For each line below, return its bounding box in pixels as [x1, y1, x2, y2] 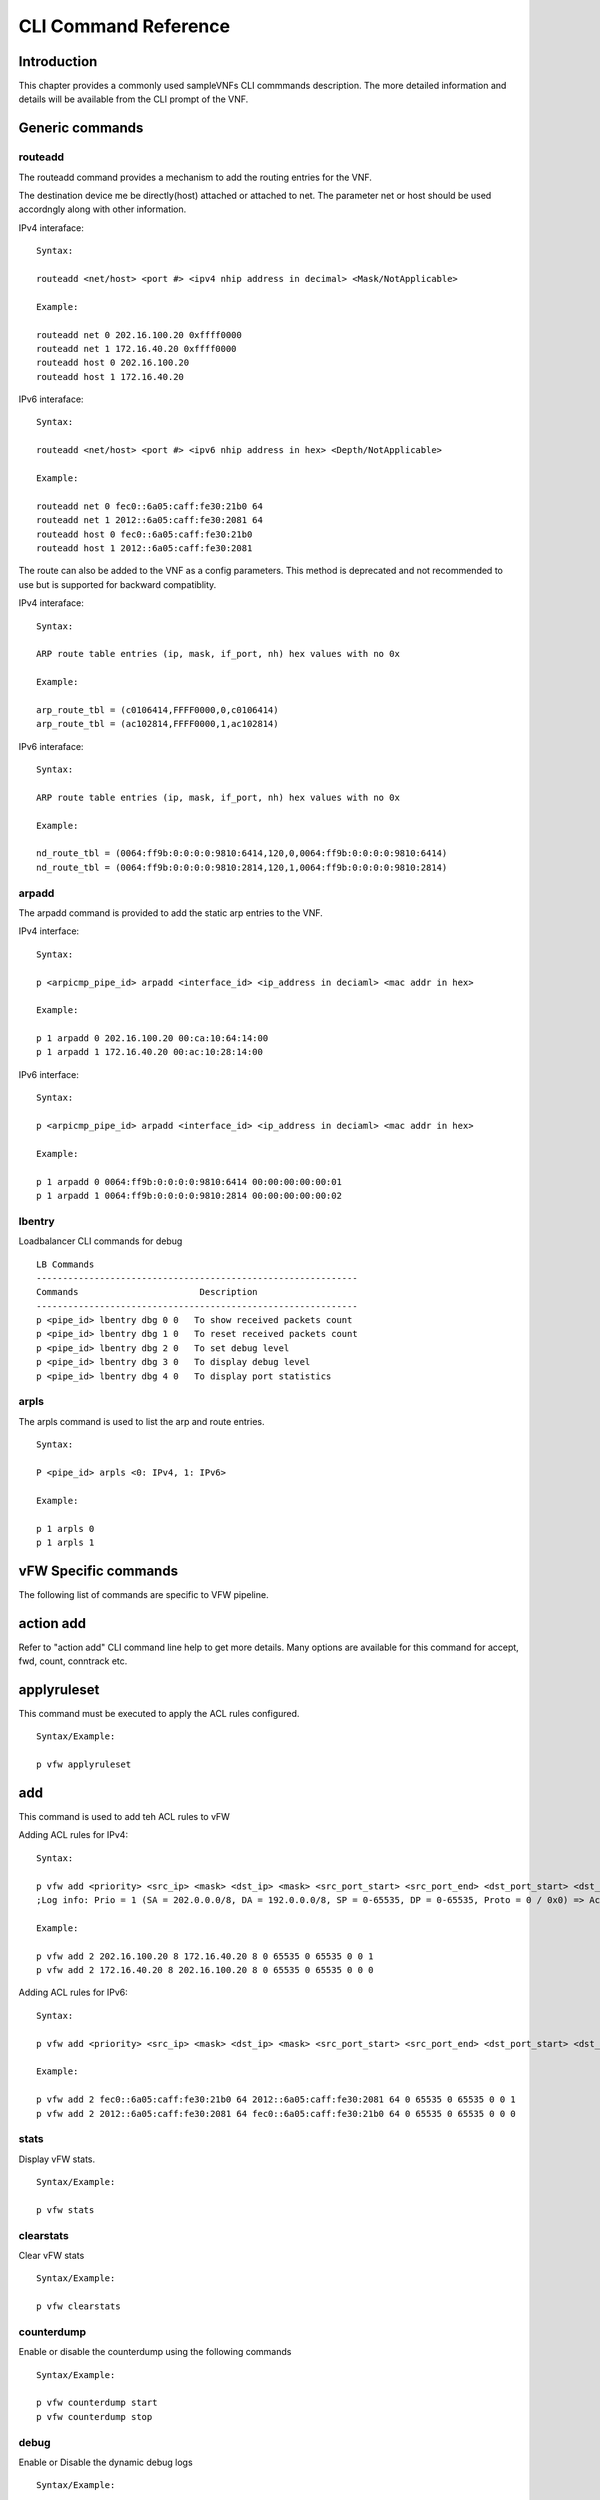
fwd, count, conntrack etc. [18, 1655, 128, 1667]
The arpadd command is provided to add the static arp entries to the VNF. [18, 906, 324, 919]
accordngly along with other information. [18, 203, 187, 215]
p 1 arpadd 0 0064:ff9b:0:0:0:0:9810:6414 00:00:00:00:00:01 [36, 1176, 342, 1187]
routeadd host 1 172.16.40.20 [36, 371, 185, 382]
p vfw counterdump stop [36, 2411, 153, 2422]
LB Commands [36, 1258, 95, 1270]
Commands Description [36, 1286, 259, 1298]
